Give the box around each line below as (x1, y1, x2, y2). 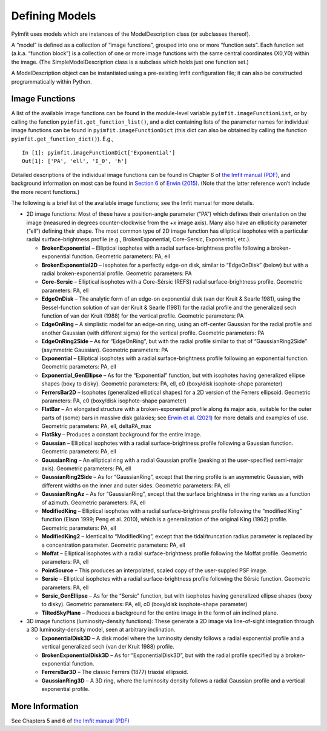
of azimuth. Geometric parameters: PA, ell (41, 499, 146, 506)
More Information (11, 701, 79, 712)
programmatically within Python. (11, 78, 92, 85)
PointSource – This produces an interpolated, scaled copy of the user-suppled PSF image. (41, 567, 268, 574)
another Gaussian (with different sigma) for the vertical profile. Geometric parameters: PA (41, 329, 265, 336)
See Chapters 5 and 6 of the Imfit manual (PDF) (11, 717, 130, 724)
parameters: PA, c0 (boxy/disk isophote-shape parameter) (41, 397, 187, 404)
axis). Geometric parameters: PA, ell (41, 465, 131, 472)
